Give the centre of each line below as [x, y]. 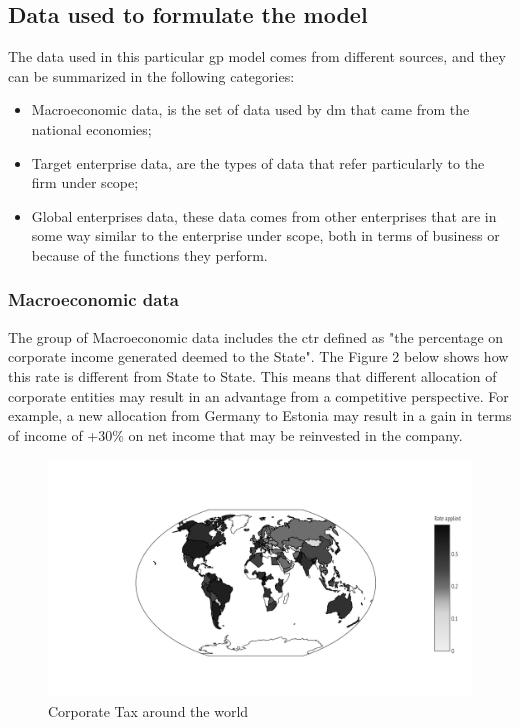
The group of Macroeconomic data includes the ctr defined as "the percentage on [256, 336]
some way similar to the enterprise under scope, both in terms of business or [265, 235]
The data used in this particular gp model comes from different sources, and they [257, 56]
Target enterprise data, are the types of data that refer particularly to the [258, 162]
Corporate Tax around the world [148, 710]
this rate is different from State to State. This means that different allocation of [252, 375]
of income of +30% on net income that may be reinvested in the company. [235, 434]
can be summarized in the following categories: [151, 75]
